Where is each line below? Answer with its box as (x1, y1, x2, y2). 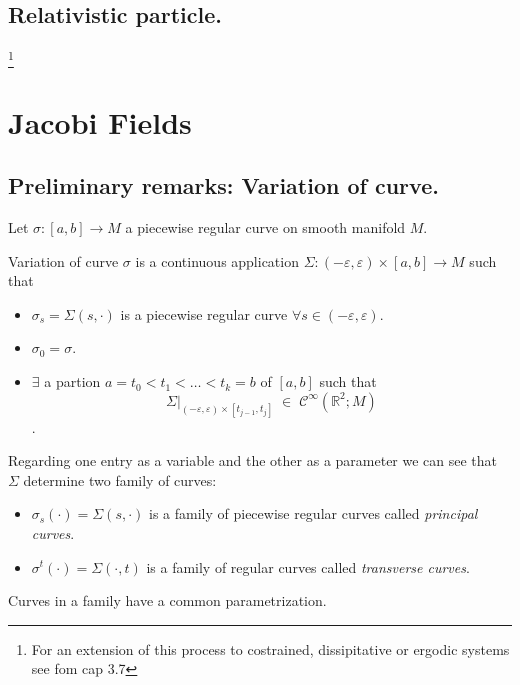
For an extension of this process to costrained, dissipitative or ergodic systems (31, 638, 510, 659)
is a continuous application (135, 250, 299, 271)
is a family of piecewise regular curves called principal (148, 503, 478, 524)
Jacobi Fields (8, 101, 192, 142)
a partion (44, 371, 101, 392)
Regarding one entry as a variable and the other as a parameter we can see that (8, 450, 498, 471)
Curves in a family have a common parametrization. (8, 590, 327, 611)
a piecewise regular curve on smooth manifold (125, 217, 406, 238)
